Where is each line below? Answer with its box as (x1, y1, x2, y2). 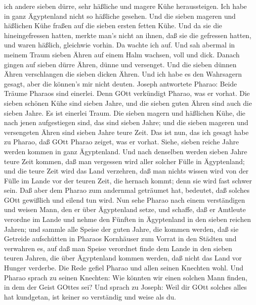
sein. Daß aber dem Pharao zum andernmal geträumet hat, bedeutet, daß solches (4, 185, 250, 195)
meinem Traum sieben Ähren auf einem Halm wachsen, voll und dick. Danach (4, 49, 240, 59)
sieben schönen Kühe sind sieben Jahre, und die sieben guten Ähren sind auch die (4, 97, 252, 108)
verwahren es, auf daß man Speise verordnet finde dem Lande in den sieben (4, 243, 232, 253)
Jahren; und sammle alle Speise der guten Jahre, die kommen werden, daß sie (4, 223, 239, 234)
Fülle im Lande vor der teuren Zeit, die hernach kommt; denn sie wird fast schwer (4, 175, 252, 185)
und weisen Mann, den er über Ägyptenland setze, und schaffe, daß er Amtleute (4, 204, 246, 215)
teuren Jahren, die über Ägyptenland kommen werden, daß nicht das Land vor (4, 253, 242, 263)
